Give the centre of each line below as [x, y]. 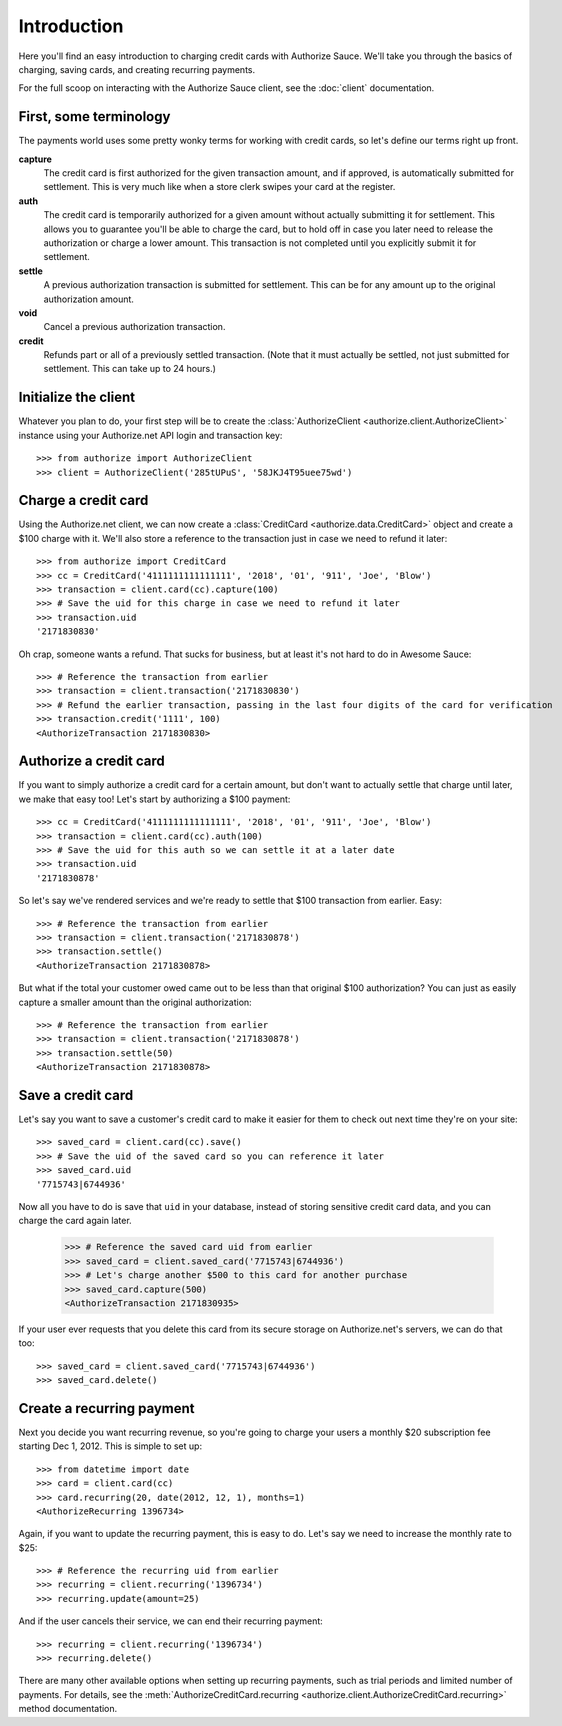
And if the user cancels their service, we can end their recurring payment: [171, 1621]
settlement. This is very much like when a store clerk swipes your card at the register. [219, 187]
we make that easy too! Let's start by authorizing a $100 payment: [154, 799]
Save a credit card [76, 1095]
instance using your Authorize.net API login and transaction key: [150, 435]
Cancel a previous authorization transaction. [134, 327]
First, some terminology [94, 116]
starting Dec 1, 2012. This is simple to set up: [110, 1446]
